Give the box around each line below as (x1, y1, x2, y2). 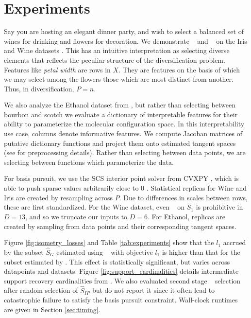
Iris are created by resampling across (4, 192, 113, 202)
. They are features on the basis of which (118, 64, 240, 74)
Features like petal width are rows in (4, 64, 111, 74)
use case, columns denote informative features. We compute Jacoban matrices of (4, 128, 243, 139)
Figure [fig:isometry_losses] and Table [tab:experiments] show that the (4, 237, 214, 247)
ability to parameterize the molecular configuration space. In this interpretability (4, 119, 245, 129)
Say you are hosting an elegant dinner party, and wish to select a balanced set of (4, 26, 244, 36)
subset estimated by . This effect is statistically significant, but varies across (4, 256, 230, 266)
